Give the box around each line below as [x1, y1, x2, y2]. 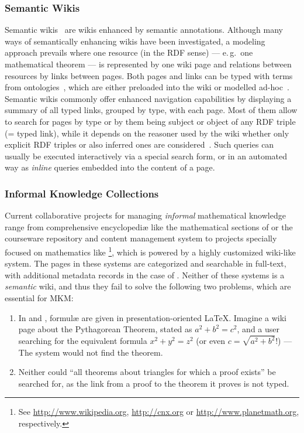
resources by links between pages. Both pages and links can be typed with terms [5, 69, 293, 81]
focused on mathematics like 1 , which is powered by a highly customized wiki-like [5, 244, 296, 258]
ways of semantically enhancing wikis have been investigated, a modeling [5, 35, 265, 47]
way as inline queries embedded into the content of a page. [5, 161, 215, 173]
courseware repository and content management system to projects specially [5, 232, 277, 244]
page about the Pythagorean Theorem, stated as [18, 323, 192, 335]
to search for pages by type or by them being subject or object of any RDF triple [5, 115, 296, 127]
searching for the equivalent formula [18, 335, 147, 347]
